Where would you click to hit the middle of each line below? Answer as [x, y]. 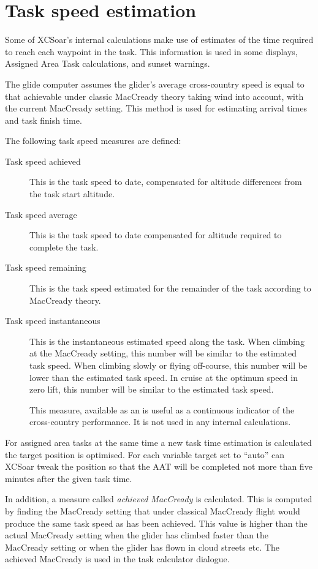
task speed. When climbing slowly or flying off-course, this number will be [168, 365]
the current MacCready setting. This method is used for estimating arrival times [156, 108]
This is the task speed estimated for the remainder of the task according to [170, 288]
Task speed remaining [46, 267]
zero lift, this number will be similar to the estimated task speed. [152, 389]
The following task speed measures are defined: [93, 141]
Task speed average [41, 214]
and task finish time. [44, 120]
